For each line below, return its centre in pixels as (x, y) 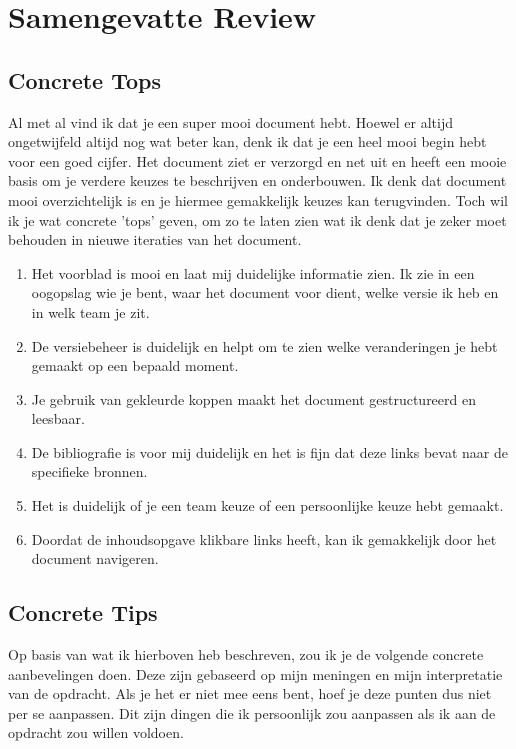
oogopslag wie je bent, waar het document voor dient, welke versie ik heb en (265, 292)
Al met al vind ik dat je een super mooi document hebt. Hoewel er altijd (231, 121)
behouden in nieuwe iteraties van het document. (155, 239)
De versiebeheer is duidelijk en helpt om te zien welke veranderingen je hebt (264, 345)
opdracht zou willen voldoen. (96, 732)
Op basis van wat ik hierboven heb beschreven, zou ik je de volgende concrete (246, 654)
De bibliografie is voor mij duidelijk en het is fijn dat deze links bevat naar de (269, 451)
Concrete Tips (83, 612)
